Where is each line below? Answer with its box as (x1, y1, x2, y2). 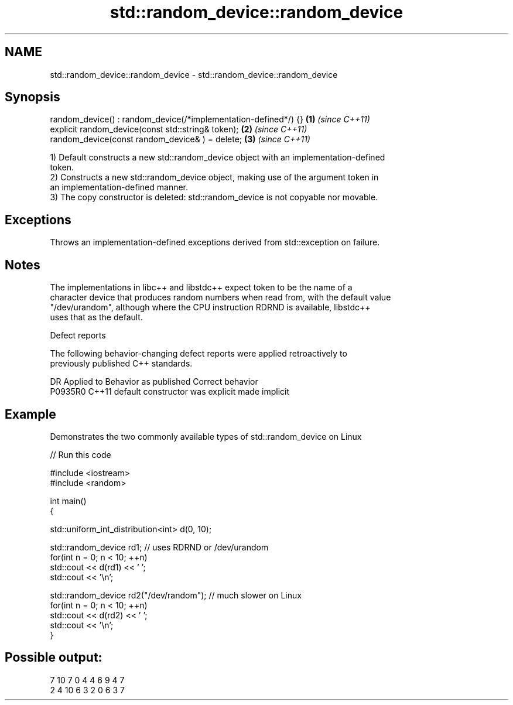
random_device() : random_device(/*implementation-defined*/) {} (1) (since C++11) (50, 114, 370, 125)
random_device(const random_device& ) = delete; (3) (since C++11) (50, 134, 310, 145)
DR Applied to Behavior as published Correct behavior (50, 377, 258, 387)
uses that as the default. (50, 312, 143, 323)
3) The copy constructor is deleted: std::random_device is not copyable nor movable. (50, 192, 378, 203)
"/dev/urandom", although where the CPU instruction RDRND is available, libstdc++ (50, 302, 371, 313)
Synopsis (5, 90, 60, 105)
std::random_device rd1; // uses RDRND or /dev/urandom (50, 542, 269, 552)
